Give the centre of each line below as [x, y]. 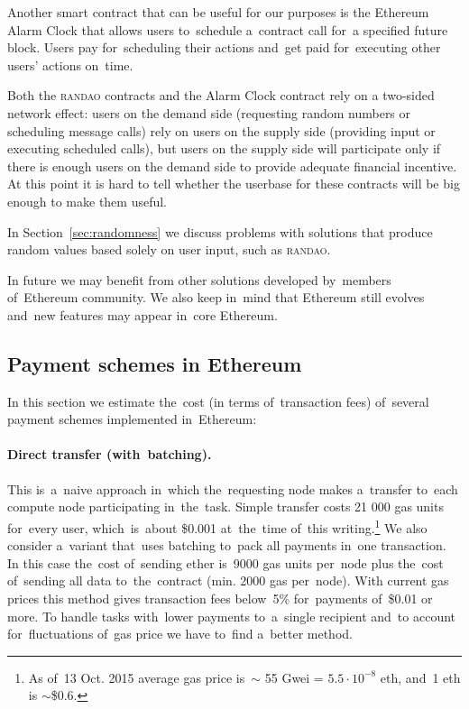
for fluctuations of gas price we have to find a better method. [180, 634]
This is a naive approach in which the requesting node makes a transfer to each [233, 488]
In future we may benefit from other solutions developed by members [199, 279]
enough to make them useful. [87, 201]
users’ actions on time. [70, 64]
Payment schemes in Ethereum [155, 363]
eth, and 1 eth [420, 677]
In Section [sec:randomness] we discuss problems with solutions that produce [220, 231]
